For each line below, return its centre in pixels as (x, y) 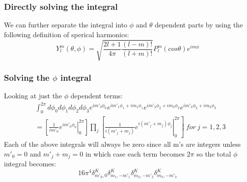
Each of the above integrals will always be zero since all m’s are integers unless (123, 144)
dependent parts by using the (199, 25)
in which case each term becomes (135, 153)
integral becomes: (30, 164)
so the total (214, 153)
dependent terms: (96, 96)
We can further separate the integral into (66, 25)
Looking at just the (33, 96)
